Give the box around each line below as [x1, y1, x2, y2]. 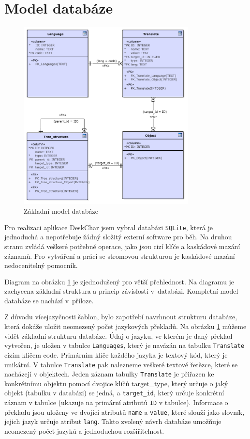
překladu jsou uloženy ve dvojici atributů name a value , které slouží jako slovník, [4, 407, 245, 417]
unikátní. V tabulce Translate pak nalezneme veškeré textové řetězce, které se [4, 359, 238, 369]
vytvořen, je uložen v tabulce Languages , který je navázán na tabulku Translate [4, 340, 245, 350]
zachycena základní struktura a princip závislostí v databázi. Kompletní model [4, 286, 238, 296]
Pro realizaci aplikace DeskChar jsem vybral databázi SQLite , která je [4, 222, 213, 232]
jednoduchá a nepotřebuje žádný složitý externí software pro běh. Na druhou [4, 232, 232, 242]
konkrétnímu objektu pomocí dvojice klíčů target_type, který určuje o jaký [4, 378, 228, 388]
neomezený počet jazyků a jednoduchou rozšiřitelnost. [4, 426, 164, 436]
